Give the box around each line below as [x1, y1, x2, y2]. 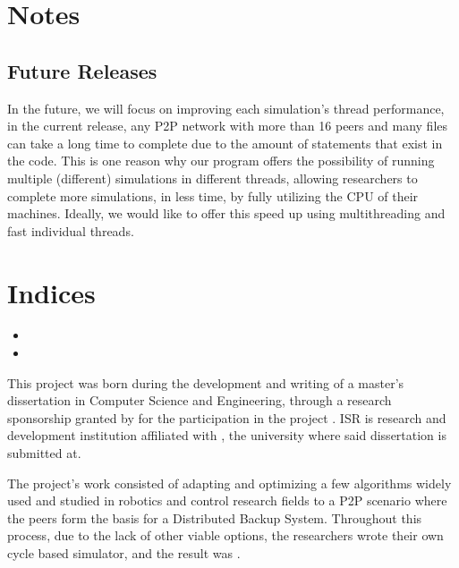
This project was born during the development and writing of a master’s [7, 373, 404, 392]
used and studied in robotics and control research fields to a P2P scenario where [7, 491, 447, 510]
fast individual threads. [7, 221, 134, 240]
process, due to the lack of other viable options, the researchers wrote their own [7, 526, 444, 545]
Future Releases [7, 56, 157, 84]
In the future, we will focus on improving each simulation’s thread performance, [7, 98, 445, 117]
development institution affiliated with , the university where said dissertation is [7, 426, 446, 445]
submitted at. [7, 444, 81, 462]
